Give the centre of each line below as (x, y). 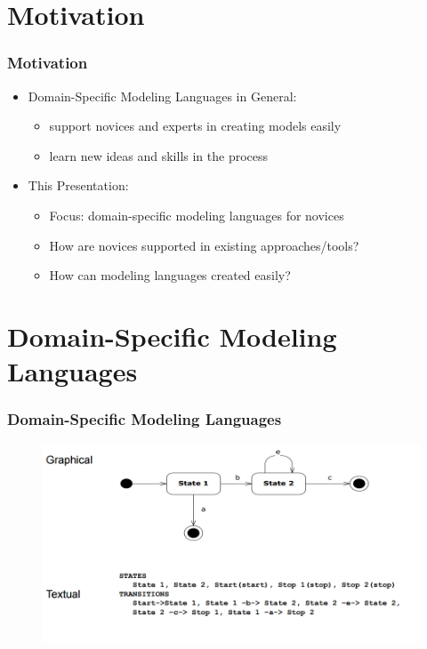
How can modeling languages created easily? (170, 275)
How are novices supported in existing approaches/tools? (204, 245)
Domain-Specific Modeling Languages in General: (162, 96)
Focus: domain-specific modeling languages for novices (197, 215)
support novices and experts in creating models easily (195, 126)
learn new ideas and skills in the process (159, 155)
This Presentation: (78, 185)
